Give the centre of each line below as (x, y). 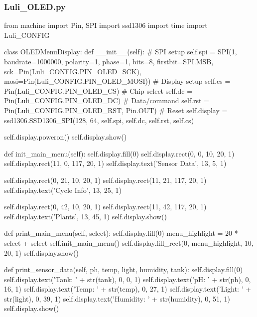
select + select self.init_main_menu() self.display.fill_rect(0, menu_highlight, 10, (129, 242)
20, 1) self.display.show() (41, 252)
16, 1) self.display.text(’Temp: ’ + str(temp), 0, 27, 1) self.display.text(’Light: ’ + (128, 289)
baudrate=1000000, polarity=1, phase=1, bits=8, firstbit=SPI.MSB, (109, 61)
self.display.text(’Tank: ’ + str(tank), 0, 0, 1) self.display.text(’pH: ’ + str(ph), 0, (128, 279)
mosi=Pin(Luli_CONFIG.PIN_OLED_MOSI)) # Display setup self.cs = (117, 81)
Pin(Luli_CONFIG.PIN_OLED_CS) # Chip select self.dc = (98, 90)
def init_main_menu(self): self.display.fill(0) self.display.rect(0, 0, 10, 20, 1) (119, 153)
